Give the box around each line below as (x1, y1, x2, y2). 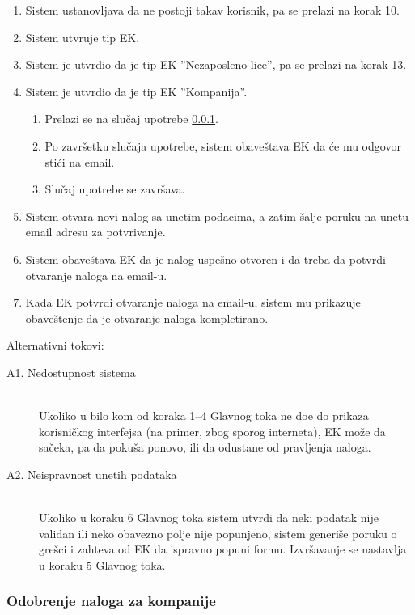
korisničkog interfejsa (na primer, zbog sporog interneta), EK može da (39, 422, 386, 439)
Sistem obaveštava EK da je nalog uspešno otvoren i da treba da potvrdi (25, 250, 386, 267)
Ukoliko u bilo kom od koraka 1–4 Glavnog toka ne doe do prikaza (39, 407, 369, 424)
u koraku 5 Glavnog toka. (39, 556, 166, 573)
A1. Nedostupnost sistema (6, 363, 136, 380)
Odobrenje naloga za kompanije (6, 591, 216, 611)
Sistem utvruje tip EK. (25, 28, 140, 45)
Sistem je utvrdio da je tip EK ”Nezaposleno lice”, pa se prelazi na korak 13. (25, 56, 407, 73)
